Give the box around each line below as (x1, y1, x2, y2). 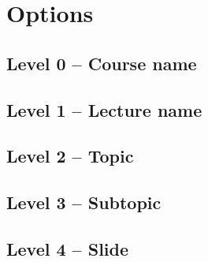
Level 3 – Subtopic (6, 190, 162, 215)
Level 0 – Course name (6, 51, 197, 75)
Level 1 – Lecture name (6, 97, 202, 122)
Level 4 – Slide (6, 236, 129, 260)
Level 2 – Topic (6, 144, 134, 168)
